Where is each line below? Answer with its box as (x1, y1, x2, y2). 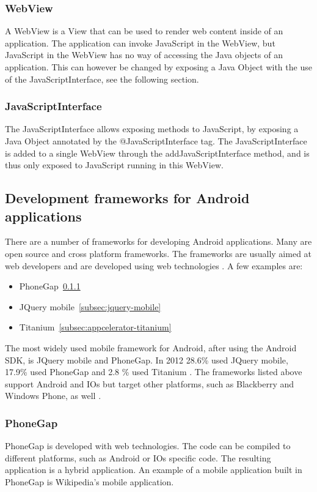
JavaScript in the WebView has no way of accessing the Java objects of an (5, 48, 283, 61)
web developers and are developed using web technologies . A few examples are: (5, 259, 303, 272)
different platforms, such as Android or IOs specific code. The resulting (5, 451, 271, 464)
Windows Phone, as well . (5, 389, 101, 402)
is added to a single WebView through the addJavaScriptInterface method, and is (5, 146, 310, 159)
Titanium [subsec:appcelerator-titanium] (19, 321, 172, 334)
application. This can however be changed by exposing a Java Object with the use (5, 61, 312, 73)
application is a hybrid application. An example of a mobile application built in (5, 463, 302, 476)
